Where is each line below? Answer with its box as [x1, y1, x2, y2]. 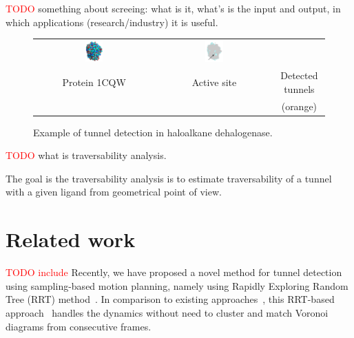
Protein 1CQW [62, 74, 126, 89]
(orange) [281, 98, 317, 113]
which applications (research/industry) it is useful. [6, 14, 218, 29]
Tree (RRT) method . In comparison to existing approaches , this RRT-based [6, 292, 335, 306]
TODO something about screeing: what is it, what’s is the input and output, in [6, 1, 341, 15]
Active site [191, 74, 237, 89]
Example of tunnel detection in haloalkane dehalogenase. [33, 125, 273, 139]
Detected [280, 68, 318, 83]
